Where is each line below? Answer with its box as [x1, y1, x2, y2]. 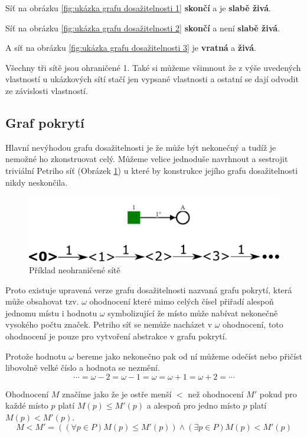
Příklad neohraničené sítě [29, 263, 120, 276]
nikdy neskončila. [5, 176, 68, 188]
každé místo [5, 399, 48, 412]
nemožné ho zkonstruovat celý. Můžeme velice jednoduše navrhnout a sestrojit [5, 153, 288, 165]
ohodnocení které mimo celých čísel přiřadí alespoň [89, 295, 274, 307]
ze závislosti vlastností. [5, 84, 88, 96]
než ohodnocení [188, 387, 244, 400]
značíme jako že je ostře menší [62, 387, 172, 400]
